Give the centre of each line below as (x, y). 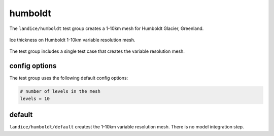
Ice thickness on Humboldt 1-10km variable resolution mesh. (72, 40)
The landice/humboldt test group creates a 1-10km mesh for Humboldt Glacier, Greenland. (107, 28)
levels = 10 (35, 98)
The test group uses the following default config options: (69, 78)
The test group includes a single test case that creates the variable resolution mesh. (97, 51)
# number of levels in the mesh (60, 92)
